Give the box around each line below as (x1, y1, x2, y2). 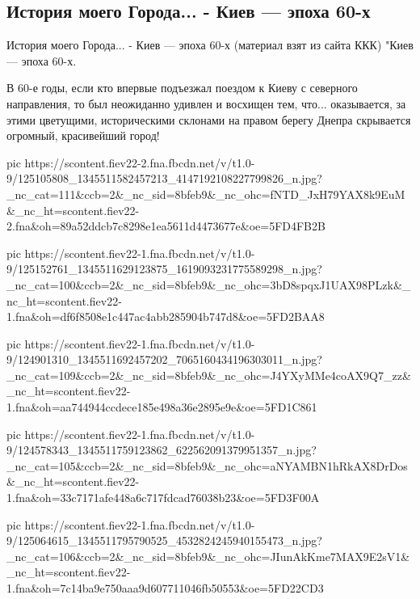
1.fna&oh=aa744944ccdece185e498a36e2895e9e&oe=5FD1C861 (6, 399, 317, 416)
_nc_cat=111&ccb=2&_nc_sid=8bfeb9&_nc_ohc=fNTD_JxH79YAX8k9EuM (6, 185, 405, 202)
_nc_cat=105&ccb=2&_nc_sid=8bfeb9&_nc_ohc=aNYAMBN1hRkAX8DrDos (6, 457, 408, 474)
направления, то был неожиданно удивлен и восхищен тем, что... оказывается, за (6, 95, 406, 112)
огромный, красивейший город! (6, 127, 160, 144)
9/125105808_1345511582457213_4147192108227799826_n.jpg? (6, 170, 322, 187)
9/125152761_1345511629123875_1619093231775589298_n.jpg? (6, 260, 322, 277)
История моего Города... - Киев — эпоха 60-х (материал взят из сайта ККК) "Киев (6, 36, 414, 53)
